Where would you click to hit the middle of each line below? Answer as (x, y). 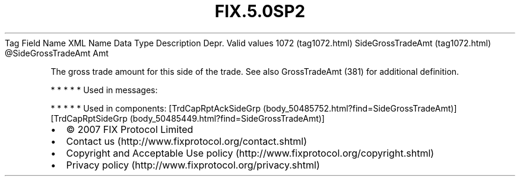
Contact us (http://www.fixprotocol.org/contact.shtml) (187, 141)
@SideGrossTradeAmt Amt (57, 53)
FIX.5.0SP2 (260, 11)
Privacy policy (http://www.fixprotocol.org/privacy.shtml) (193, 165)
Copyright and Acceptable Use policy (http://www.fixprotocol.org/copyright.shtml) (250, 153)
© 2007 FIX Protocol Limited (130, 129)
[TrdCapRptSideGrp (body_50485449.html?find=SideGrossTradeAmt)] (188, 118)
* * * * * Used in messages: (104, 90)
